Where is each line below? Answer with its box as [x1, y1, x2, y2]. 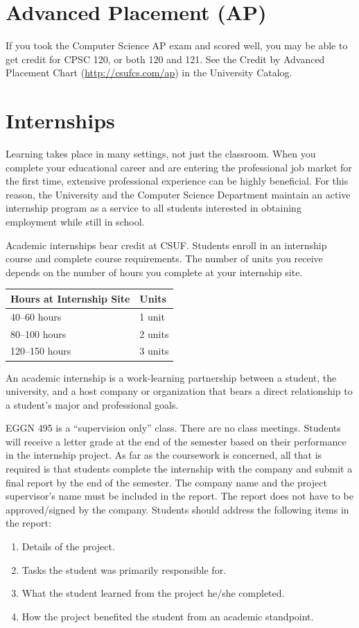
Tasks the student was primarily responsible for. [21, 562, 227, 577]
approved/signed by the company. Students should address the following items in [6, 502, 349, 516]
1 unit [139, 309, 165, 323]
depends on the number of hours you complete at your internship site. [6, 264, 303, 279]
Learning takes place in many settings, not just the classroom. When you [6, 146, 316, 161]
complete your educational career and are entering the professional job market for [6, 160, 352, 174]
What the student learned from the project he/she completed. [21, 586, 285, 600]
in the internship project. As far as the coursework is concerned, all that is [6, 448, 322, 462]
